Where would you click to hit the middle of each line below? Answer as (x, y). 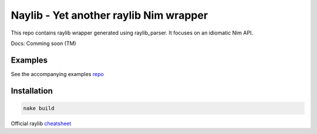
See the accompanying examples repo (57, 74)
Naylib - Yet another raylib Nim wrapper (109, 15)
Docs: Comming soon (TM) (43, 43)
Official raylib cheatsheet (41, 123)
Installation (32, 91)
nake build (39, 108)
